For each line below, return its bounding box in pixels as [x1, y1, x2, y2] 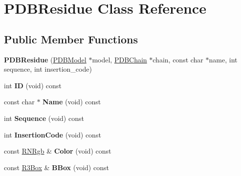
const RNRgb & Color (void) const [4, 146, 111, 156]
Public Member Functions [4, 31, 138, 46]
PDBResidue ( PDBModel [4, 54, 87, 64]
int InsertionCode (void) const [4, 129, 101, 139]
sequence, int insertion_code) [4, 64, 92, 74]
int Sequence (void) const [4, 113, 84, 123]
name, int [209, 54, 238, 64]
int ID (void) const [4, 80, 62, 90]
